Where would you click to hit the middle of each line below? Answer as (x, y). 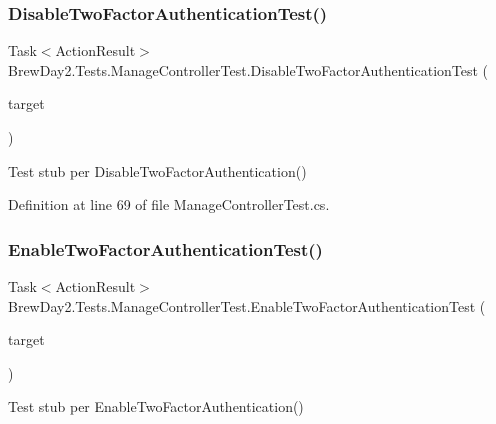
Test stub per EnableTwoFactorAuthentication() (156, 406)
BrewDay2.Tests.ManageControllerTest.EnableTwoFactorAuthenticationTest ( (247, 305)
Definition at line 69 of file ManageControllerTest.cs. (169, 204)
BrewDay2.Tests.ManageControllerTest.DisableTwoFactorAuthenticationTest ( (248, 69)
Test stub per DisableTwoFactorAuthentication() (157, 170)
